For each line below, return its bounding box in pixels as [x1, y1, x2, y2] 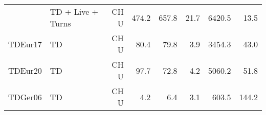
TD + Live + [50, 6, 99, 17]
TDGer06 [8, 91, 42, 103]
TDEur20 [8, 64, 42, 76]
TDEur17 [8, 38, 42, 50]
